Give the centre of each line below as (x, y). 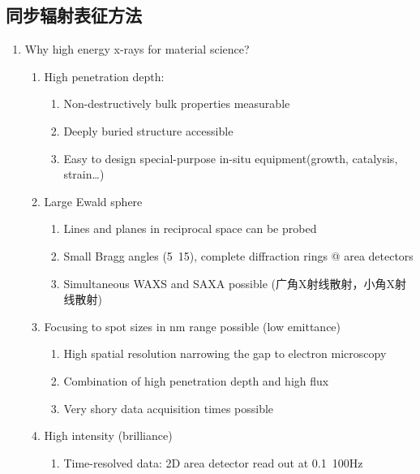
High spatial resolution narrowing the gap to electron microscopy (225, 353)
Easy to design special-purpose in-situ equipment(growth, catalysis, (231, 158)
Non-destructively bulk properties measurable (177, 103)
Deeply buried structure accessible (148, 130)
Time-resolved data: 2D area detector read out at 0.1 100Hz (213, 462)
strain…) (84, 174)
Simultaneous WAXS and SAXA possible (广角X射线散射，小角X (229, 283)
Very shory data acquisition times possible (169, 408)
